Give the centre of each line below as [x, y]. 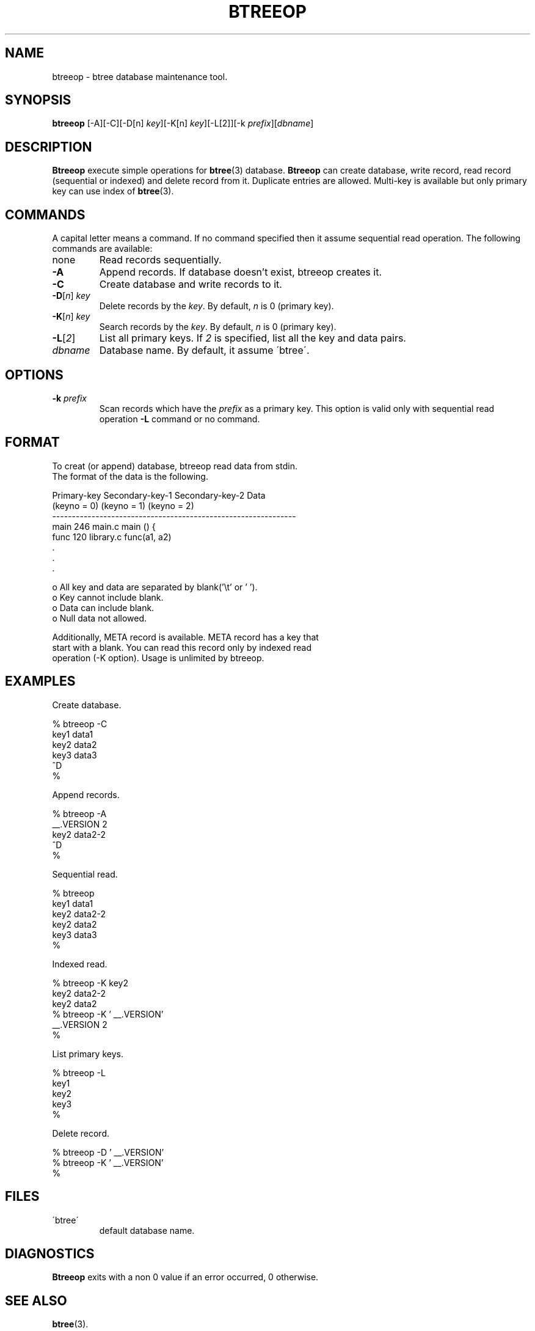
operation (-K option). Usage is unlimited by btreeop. [158, 658]
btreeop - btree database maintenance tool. [140, 76]
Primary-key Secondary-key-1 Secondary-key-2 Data [159, 495]
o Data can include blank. [103, 607]
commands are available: [102, 249]
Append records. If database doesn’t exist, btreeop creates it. [241, 272]
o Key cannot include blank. [108, 597]
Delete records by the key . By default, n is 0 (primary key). [217, 306]
